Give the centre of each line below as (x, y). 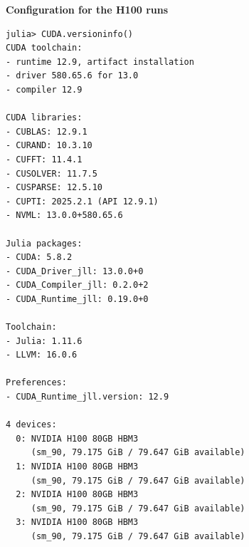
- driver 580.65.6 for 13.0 (72, 76)
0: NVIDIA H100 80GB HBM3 (77, 438)
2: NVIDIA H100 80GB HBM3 (77, 495)
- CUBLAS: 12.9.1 (47, 131)
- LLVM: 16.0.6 (42, 355)
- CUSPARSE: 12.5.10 (54, 188)
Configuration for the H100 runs (87, 9)
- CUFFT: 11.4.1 (44, 159)
